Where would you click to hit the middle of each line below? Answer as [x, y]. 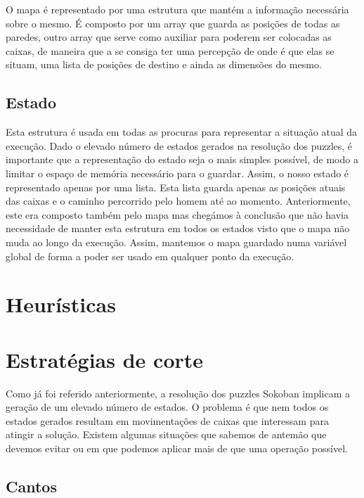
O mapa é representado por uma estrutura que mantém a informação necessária [177, 9]
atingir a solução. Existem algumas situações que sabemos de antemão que [166, 434]
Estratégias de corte [105, 359]
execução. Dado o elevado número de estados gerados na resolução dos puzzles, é [179, 145]
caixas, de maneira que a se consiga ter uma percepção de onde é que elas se [170, 50]
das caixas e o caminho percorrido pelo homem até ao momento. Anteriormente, [178, 201]
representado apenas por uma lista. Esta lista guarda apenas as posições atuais [176, 187]
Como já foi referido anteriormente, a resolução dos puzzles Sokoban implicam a [178, 393]
